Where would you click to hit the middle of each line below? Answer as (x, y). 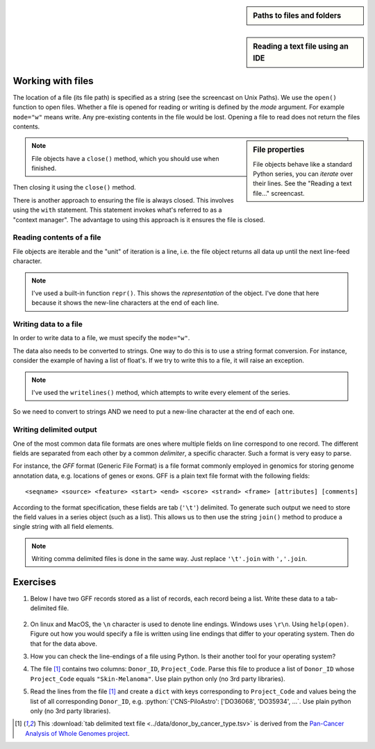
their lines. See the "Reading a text (302, 183)
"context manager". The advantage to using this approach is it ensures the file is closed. (139, 219)
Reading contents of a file (57, 237)
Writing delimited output (55, 430)
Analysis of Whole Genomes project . (77, 733)
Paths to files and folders (297, 16)
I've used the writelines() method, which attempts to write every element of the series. (161, 393)
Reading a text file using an (301, 47)
